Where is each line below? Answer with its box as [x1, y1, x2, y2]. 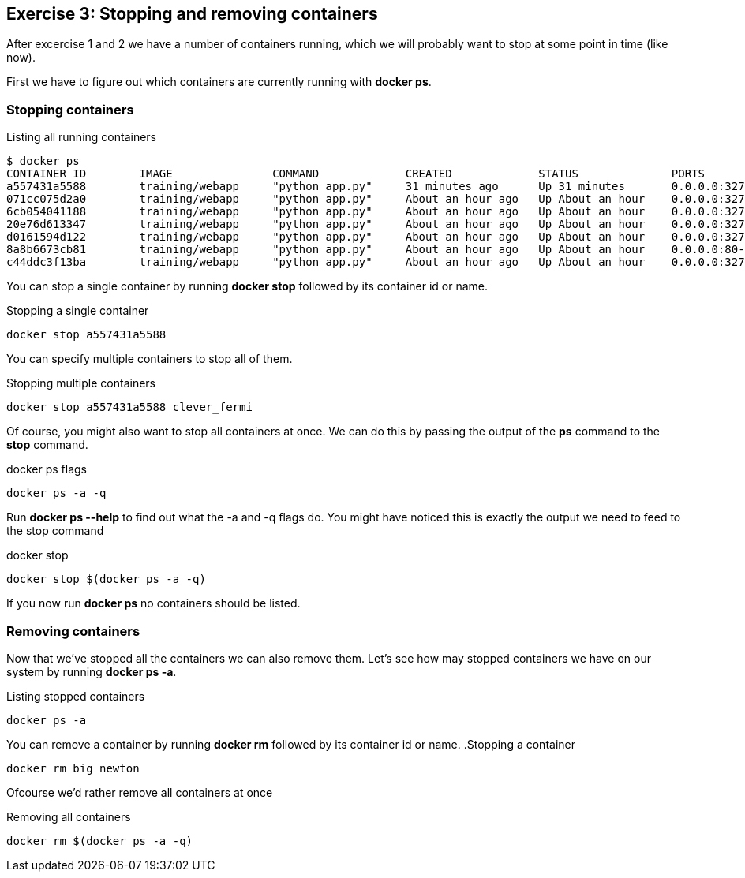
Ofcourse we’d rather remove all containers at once [6, 785, 273, 799]
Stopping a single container [6, 304, 149, 318]
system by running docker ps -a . [6, 664, 177, 678]
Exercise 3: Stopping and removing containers [6, 4, 378, 24]
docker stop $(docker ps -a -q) [6, 573, 206, 586]
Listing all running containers [6, 130, 156, 144]
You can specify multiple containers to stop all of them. [6, 352, 293, 366]
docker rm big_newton [6, 761, 140, 775]
